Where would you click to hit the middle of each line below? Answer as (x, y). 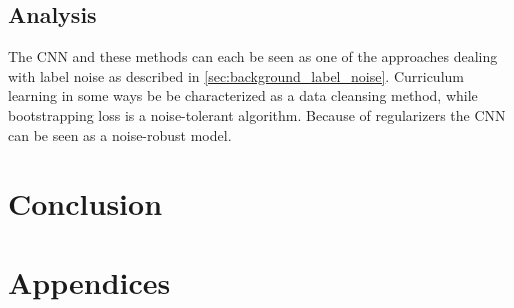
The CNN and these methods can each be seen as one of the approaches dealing (253, 56)
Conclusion (85, 203)
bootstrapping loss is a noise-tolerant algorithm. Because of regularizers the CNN (257, 114)
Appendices (89, 281)
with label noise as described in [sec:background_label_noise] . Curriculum (236, 75)
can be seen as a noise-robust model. (120, 134)
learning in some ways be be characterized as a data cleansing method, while (243, 95)
